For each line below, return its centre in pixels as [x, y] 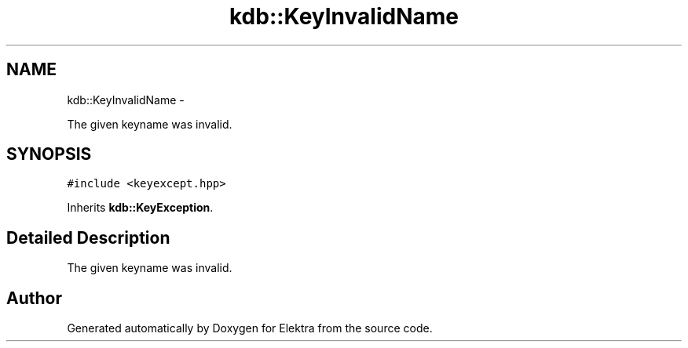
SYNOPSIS [49, 154]
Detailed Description [88, 237]
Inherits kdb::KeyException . [140, 208]
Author [34, 298]
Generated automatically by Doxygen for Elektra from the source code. [250, 328]
